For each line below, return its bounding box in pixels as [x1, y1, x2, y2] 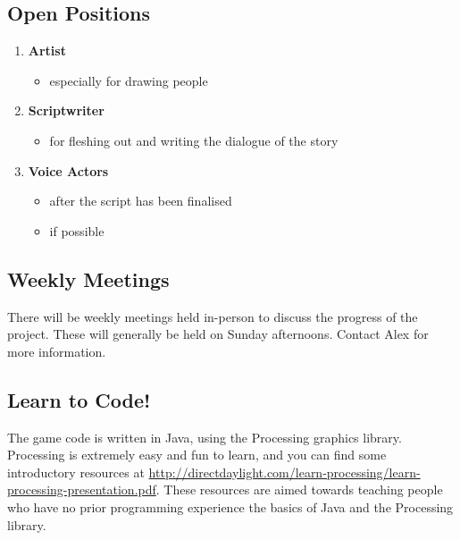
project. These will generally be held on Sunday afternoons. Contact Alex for [7, 325, 429, 343]
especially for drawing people [49, 71, 208, 89]
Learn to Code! [7, 385, 151, 413]
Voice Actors [28, 161, 109, 180]
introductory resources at [7, 462, 145, 481]
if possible [49, 221, 105, 240]
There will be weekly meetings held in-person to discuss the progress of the [7, 307, 418, 325]
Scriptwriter [28, 101, 105, 120]
